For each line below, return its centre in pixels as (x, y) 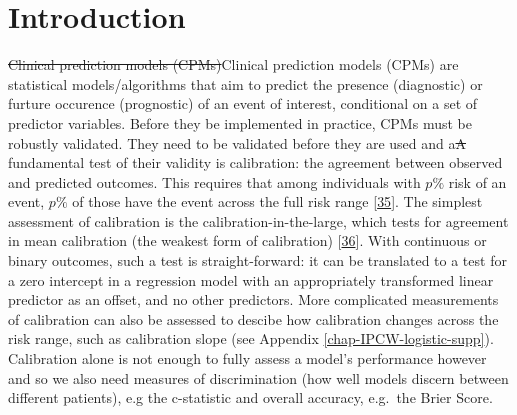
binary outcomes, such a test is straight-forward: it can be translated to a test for (257, 260)
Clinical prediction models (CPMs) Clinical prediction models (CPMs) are (233, 64)
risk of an (477, 181)
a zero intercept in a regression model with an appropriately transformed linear (251, 279)
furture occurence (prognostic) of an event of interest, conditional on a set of (243, 103)
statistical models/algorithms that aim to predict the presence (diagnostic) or (245, 83)
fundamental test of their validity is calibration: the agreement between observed (255, 162)
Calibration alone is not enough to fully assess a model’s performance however (247, 358)
